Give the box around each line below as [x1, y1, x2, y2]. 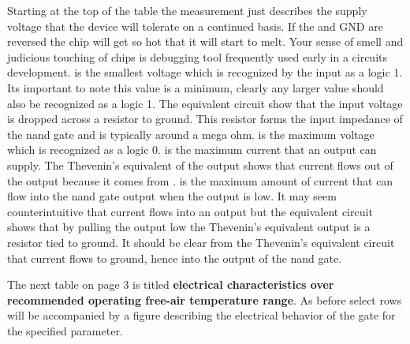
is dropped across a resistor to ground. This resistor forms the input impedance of [7, 110, 403, 127]
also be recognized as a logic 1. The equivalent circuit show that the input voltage [7, 95, 403, 111]
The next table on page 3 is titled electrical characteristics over [7, 276, 334, 293]
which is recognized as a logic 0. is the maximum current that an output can [7, 141, 377, 158]
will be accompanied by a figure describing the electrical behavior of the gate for [7, 307, 396, 323]
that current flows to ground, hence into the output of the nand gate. [7, 249, 342, 266]
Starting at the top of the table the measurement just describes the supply [7, 2, 367, 18]
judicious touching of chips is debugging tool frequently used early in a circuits [7, 48, 387, 65]
